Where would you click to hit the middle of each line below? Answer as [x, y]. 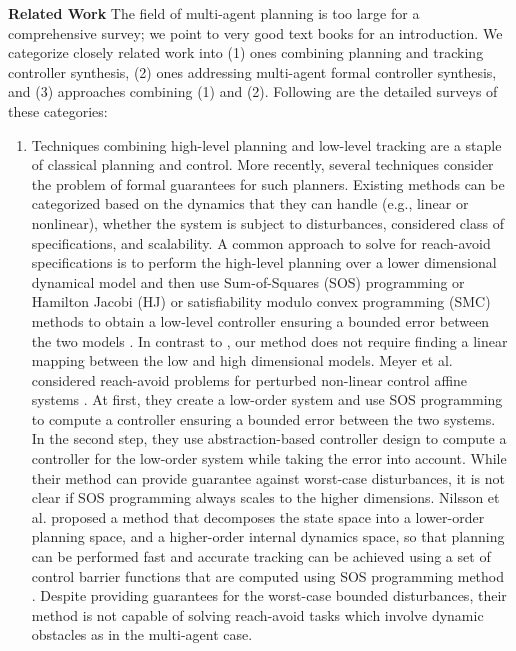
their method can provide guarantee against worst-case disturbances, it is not [268, 477]
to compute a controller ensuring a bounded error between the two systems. [263, 418]
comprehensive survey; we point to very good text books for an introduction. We [255, 32]
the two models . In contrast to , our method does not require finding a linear [269, 340]
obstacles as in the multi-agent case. [142, 634]
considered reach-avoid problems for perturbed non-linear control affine [249, 379]
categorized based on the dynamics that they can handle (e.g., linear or [250, 203]
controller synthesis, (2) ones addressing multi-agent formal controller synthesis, [252, 71]
